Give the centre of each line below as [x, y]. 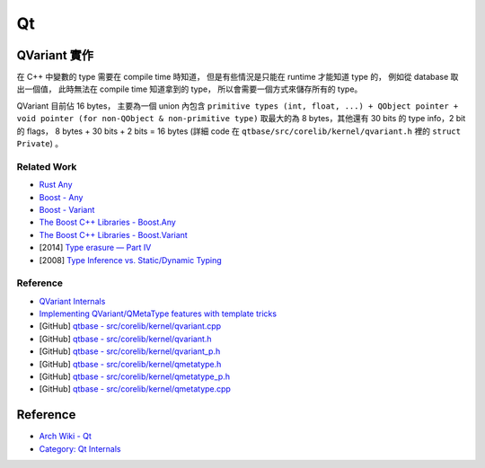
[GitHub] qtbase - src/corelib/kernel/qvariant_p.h [130, 351]
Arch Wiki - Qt [65, 437]
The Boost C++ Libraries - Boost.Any [108, 222]
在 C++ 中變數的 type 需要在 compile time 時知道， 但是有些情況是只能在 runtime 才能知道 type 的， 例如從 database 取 [238, 77]
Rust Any [56, 185]
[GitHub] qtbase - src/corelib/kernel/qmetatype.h [130, 364]
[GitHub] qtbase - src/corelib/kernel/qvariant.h [125, 339]
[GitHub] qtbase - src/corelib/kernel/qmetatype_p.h [135, 376]
